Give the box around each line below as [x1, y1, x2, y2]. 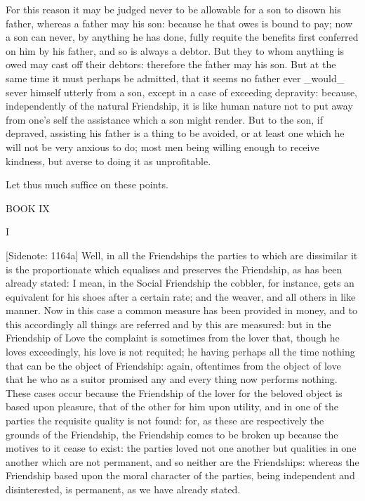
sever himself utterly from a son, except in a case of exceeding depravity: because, [6, 84, 357, 99]
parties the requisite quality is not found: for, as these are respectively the [6, 413, 324, 428]
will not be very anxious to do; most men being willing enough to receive [6, 139, 319, 154]
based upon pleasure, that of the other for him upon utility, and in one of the [6, 399, 339, 414]
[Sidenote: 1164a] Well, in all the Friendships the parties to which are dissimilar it [6, 247, 358, 262]
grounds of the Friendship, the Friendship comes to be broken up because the [6, 427, 338, 441]
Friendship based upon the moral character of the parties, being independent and [6, 468, 355, 483]
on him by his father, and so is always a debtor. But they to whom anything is [6, 43, 345, 58]
